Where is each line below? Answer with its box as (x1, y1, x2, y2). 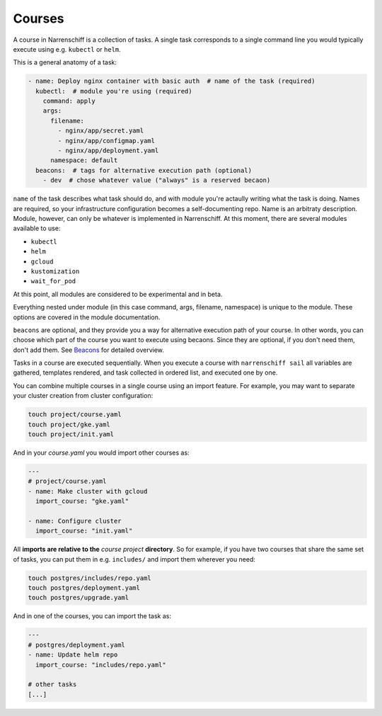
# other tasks (28, 681, 77, 688)
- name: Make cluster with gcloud (28, 487, 148, 495)
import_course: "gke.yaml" (35, 497, 129, 506)
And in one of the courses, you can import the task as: (13, 612, 171, 620)
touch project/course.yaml (28, 411, 122, 419)
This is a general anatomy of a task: (13, 58, 117, 67)
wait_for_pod (30, 277, 76, 285)
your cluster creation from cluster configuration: (13, 392, 154, 400)
